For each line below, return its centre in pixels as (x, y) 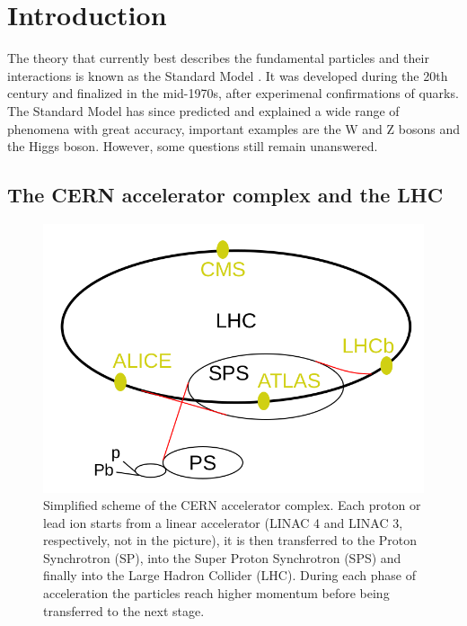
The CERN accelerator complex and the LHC (225, 195)
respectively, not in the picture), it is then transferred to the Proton (230, 540)
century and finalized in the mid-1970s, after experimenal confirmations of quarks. (233, 93)
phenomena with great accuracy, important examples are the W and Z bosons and (233, 128)
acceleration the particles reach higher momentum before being (216, 593)
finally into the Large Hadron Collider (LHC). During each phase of (230, 575)
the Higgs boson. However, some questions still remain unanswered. (193, 146)
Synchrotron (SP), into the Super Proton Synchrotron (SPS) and (222, 557)
